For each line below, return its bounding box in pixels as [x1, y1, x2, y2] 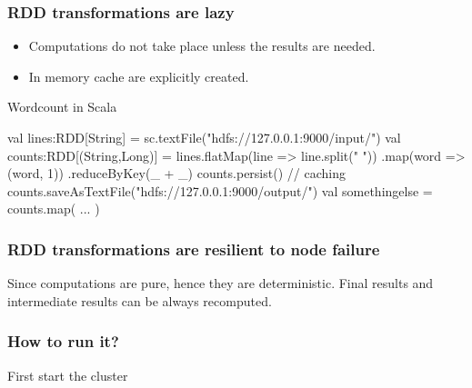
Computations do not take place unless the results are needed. [28, 36, 376, 55]
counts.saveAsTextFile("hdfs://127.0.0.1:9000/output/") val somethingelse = [7, 181, 433, 200]
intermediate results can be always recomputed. [7, 291, 272, 310]
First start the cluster [7, 365, 128, 384]
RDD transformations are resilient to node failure [7, 237, 380, 260]
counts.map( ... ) [7, 199, 100, 218]
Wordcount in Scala [7, 97, 117, 116]
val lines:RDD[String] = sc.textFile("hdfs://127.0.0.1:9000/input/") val [7, 128, 401, 146]
